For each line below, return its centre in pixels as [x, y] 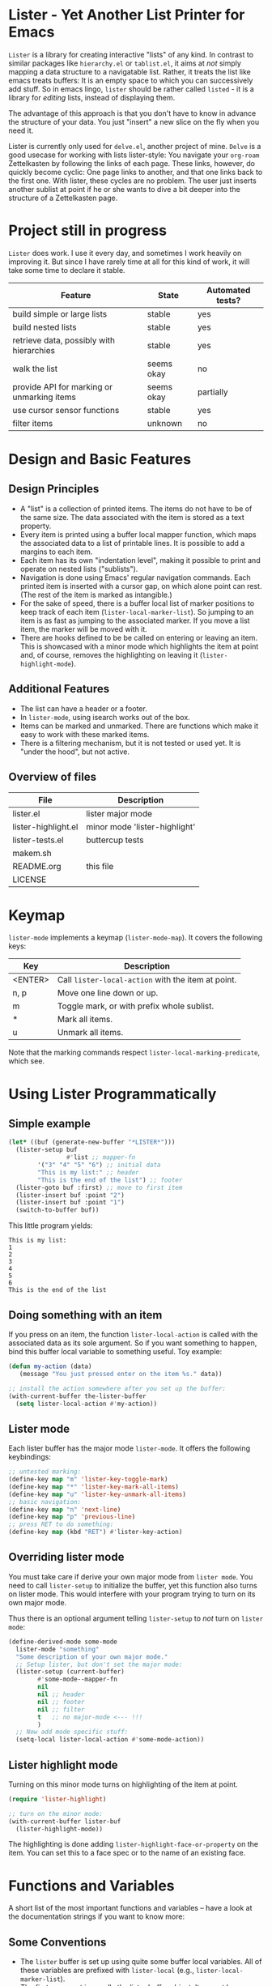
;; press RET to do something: [61, 1524]
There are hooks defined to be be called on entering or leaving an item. [138, 637]
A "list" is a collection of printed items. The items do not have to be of [136, 509]
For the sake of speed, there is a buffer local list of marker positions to [137, 603]
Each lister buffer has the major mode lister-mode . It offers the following [130, 1448]
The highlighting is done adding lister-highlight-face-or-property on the [134, 1844]
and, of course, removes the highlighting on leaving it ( [111, 654]
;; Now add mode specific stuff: [72, 1732]
